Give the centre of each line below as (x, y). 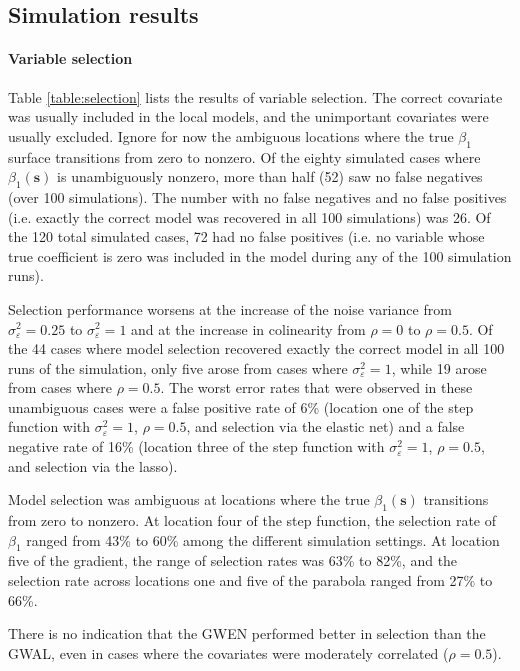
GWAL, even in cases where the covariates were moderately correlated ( (228, 652)
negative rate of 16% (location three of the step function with (196, 446)
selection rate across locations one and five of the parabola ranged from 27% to (250, 580)
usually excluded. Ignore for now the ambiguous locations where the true (231, 135)
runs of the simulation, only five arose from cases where (178, 367)
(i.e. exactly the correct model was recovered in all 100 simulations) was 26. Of (249, 216)
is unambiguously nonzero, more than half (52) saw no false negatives (270, 176)
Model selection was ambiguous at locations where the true (189, 499)
